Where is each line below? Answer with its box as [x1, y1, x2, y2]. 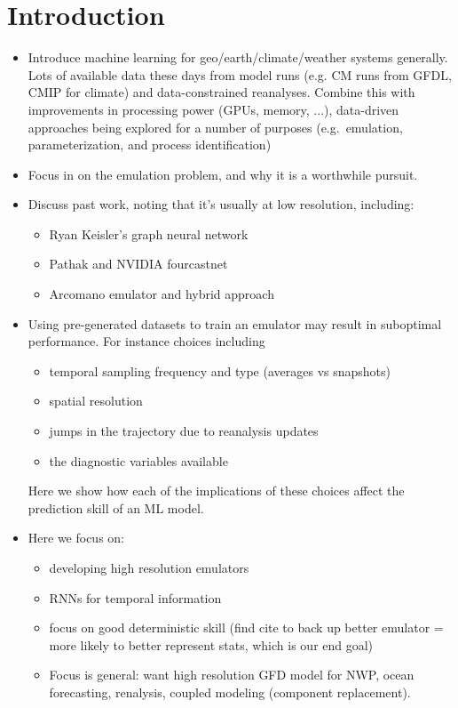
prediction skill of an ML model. [28, 498, 204, 517]
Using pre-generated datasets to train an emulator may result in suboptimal [28, 314, 442, 333]
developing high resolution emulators [49, 559, 249, 576]
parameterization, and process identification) [28, 135, 272, 154]
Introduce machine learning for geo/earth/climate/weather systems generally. [28, 48, 448, 67]
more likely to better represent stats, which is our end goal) [49, 635, 374, 654]
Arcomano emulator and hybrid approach [49, 285, 274, 303]
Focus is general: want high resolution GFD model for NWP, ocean [49, 665, 415, 684]
